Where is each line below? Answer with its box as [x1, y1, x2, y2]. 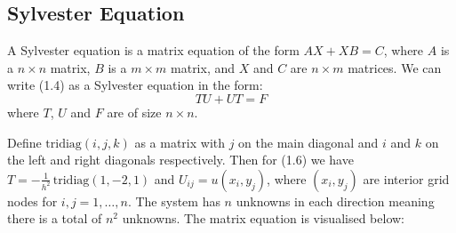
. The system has [127, 191, 220, 210]
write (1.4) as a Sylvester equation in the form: [7, 76, 263, 94]
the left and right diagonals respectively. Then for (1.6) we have [7, 150, 354, 169]
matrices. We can [348, 58, 442, 76]
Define [7, 133, 42, 151]
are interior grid [363, 169, 450, 188]
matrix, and [171, 58, 236, 76]
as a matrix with [134, 133, 226, 151]
